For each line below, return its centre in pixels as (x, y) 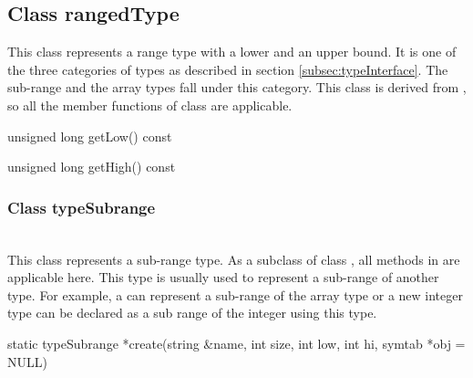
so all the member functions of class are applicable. (150, 105)
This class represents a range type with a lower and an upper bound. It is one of (232, 52)
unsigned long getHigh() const (92, 167)
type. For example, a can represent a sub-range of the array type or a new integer (235, 294)
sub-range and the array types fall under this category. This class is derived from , (237, 87)
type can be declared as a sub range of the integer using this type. (192, 313)
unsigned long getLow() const (90, 136)
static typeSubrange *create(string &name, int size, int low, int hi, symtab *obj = (236, 343)
